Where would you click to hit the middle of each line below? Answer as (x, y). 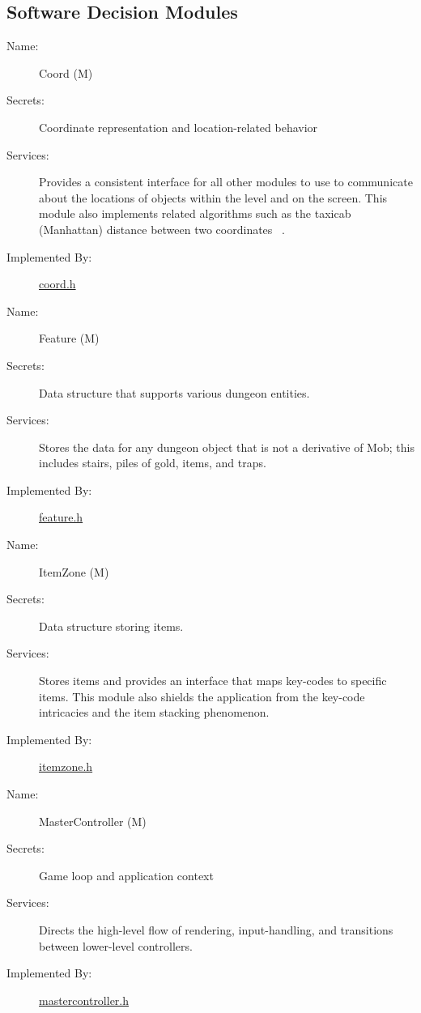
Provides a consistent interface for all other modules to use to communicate (226, 182)
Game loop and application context (126, 875)
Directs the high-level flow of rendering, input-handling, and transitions (216, 929)
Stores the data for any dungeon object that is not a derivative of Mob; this (227, 447)
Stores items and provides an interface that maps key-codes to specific (213, 681)
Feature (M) (69, 338)
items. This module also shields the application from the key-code (202, 696)
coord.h (57, 284)
